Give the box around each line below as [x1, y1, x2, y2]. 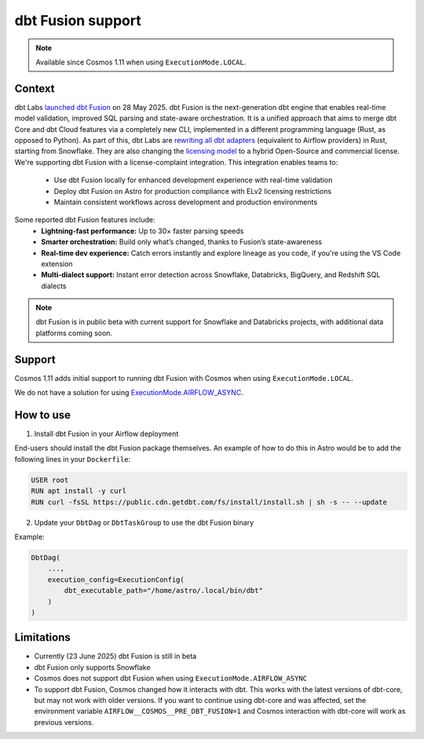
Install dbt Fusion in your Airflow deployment [34, 429, 179, 439]
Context [14, 82, 55, 95]
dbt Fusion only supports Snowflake [34, 662, 151, 671]
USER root [31, 475, 69, 485]
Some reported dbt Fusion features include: [14, 215, 156, 225]
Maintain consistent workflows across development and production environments [53, 197, 318, 207]
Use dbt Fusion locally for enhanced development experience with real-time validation [53, 175, 333, 185]
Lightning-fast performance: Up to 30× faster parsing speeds [41, 226, 244, 236]
